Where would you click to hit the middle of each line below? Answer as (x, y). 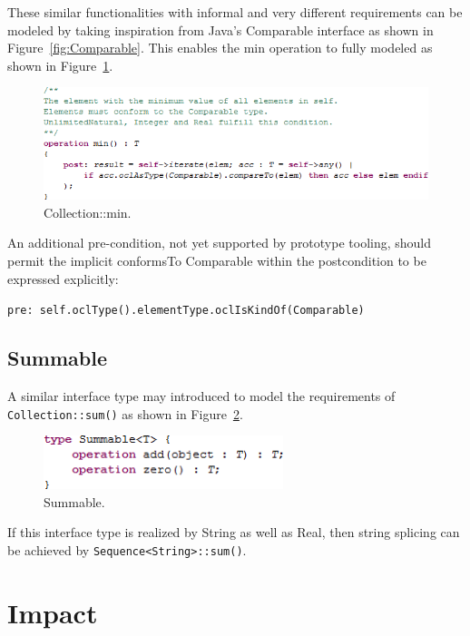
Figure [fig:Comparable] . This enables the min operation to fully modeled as (220, 48)
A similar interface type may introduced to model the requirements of (201, 396)
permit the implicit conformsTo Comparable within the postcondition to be (217, 261)
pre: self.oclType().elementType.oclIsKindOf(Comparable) (186, 311)
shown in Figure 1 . (60, 65)
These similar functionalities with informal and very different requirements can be (235, 12)
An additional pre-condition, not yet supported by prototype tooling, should (220, 243)
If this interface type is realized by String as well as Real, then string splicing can (234, 532)
